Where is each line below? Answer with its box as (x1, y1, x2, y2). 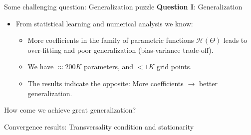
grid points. (156, 61, 192, 72)
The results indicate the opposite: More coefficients (27, 78, 184, 88)
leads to (223, 35, 248, 45)
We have (27, 61, 54, 72)
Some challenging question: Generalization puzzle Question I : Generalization (4, 1, 243, 11)
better (199, 78, 218, 88)
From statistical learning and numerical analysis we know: (15, 18, 193, 28)
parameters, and (84, 61, 134, 72)
